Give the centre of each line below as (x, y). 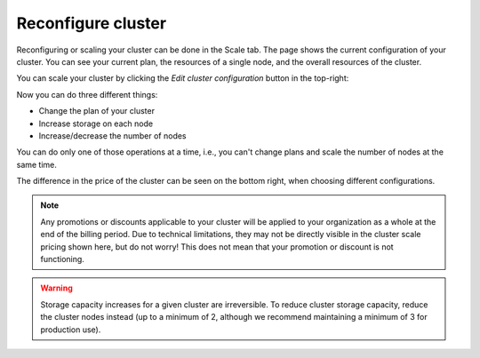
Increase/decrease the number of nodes (112, 135)
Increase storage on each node (96, 123)
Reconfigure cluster (92, 23)
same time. (37, 164)
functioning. (62, 259)
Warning (56, 288)
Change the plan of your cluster (97, 111)
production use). (71, 330)
